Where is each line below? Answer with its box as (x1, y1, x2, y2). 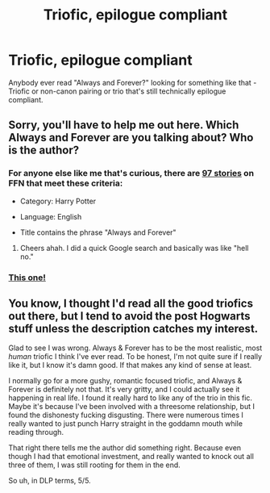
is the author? (8, 144, 79, 157)
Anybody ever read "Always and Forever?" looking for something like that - (8, 77, 257, 87)
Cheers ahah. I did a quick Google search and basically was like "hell (19, 243, 249, 253)
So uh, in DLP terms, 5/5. (8, 476, 91, 486)
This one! (8, 272, 47, 283)
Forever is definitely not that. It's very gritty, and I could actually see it (8, 385, 240, 395)
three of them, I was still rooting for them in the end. (8, 460, 181, 470)
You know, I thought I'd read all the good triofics (8, 296, 254, 310)
